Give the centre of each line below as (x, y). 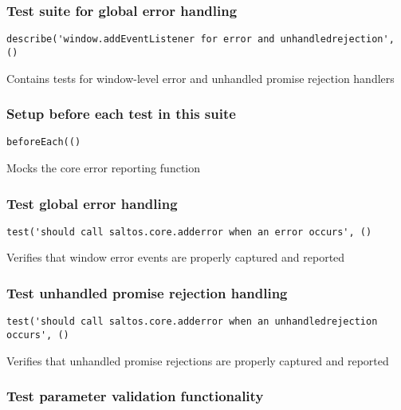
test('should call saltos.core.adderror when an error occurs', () (189, 232)
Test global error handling (92, 203)
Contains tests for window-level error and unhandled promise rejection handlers (200, 78)
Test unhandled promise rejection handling (147, 292)
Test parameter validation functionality (135, 396)
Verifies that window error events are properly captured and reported (176, 257)
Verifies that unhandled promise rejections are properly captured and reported (198, 360)
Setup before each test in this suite (121, 114)
